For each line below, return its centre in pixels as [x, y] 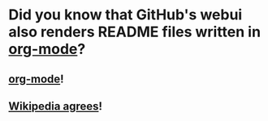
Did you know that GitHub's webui [125, 15]
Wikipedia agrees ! [56, 106]
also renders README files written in [135, 32]
